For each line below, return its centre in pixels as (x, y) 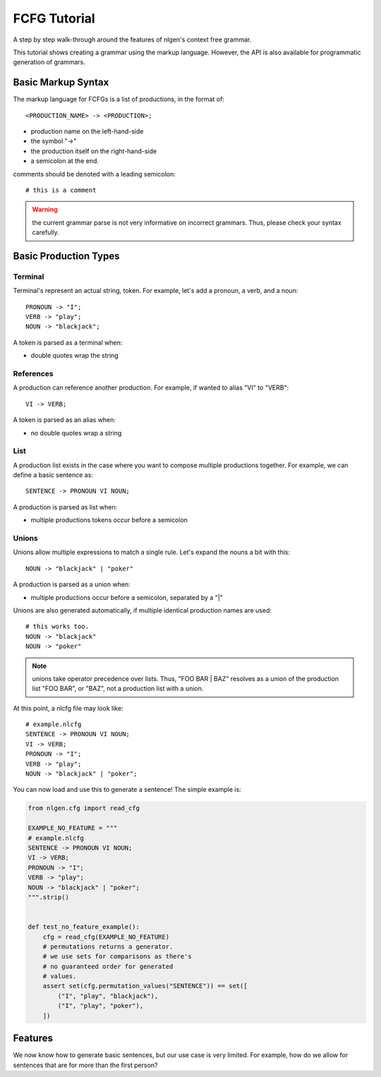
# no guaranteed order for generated (108, 966)
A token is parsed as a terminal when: (68, 342)
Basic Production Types (66, 256)
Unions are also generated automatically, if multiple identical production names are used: (142, 610)
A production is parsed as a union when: (72, 584)
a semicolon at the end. (65, 161)
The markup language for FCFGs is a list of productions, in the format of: (119, 100)
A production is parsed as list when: (65, 507)
